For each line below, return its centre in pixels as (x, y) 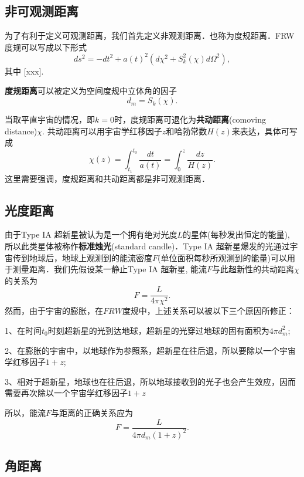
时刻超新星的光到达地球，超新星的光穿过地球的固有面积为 (158, 330)
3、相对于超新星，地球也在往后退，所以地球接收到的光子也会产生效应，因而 (150, 381)
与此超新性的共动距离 (253, 269)
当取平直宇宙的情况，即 (50, 119)
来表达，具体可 (260, 131)
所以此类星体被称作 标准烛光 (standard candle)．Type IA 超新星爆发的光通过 (147, 246)
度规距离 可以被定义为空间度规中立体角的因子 (91, 91)
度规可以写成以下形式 (46, 47)
